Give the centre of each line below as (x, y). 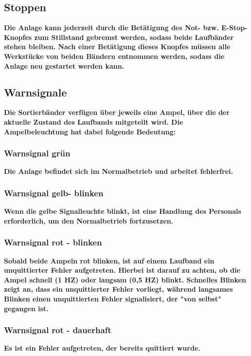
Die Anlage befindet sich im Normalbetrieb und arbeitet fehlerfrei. (118, 171)
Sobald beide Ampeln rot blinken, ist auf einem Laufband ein (109, 260)
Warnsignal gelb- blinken (54, 193)
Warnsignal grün (37, 153)
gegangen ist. (26, 308)
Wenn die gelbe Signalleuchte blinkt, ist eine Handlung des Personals (123, 211)
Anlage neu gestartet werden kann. (64, 66)
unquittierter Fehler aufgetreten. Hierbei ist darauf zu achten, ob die (122, 270)
